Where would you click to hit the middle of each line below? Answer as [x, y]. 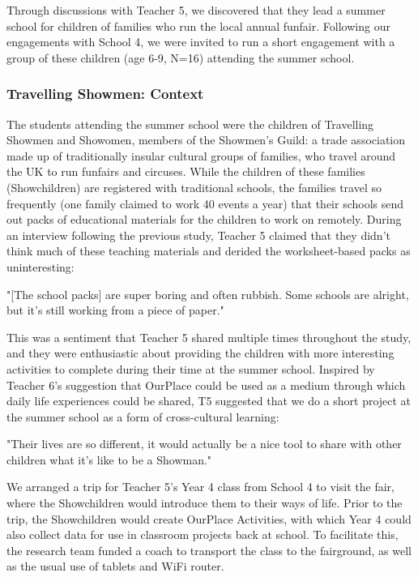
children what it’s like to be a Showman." [109, 459]
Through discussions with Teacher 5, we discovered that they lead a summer [196, 10]
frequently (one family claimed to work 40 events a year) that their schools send [205, 203]
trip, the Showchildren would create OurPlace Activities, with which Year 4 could [209, 518]
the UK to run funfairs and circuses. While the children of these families [186, 171]
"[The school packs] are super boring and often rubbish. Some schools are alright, [208, 294]
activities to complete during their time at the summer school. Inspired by [191, 368]
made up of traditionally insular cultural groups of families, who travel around [201, 155]
